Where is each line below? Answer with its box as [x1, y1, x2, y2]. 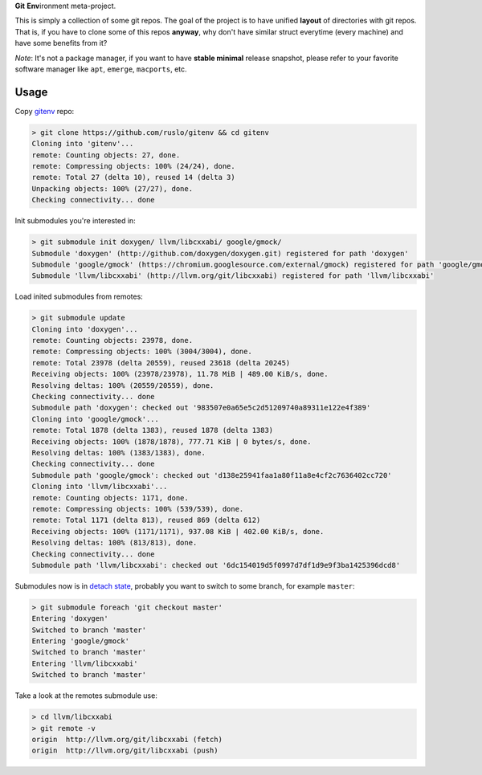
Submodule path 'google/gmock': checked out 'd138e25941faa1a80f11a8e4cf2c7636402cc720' [31, 471, 393, 479]
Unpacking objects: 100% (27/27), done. [31, 184, 193, 193]
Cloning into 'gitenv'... [31, 139, 134, 149]
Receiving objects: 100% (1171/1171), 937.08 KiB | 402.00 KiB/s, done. [31, 527, 325, 536]
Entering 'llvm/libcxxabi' [31, 659, 138, 668]
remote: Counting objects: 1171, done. [31, 493, 189, 502]
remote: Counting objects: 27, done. [31, 150, 181, 160]
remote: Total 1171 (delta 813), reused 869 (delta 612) [31, 516, 261, 525]
